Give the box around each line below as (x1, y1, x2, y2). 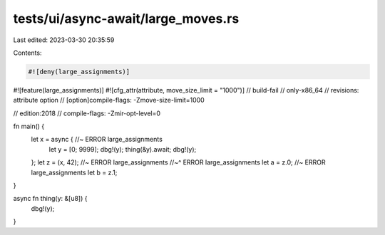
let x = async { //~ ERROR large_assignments (31, 135, 163, 144)
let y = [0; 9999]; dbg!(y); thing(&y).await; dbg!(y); (48, 145, 197, 153)
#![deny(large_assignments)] (28, 68, 130, 75)
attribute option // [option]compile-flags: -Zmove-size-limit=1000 (13, 96, 205, 105)
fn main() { (13, 122, 45, 131)
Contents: (13, 48, 42, 57)
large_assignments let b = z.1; (31, 168, 118, 177)
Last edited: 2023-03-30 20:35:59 (13, 36, 115, 44)
